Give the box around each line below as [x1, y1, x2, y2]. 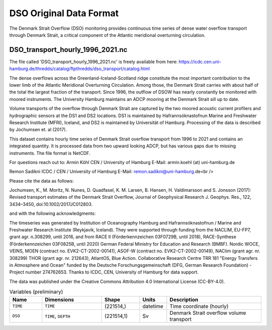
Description [169, 296, 198, 303]
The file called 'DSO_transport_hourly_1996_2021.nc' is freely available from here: [9, 59, 178, 65]
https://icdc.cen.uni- [178, 59, 222, 65]
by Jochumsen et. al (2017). [9, 127, 67, 133]
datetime [142, 303, 164, 310]
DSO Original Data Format [9, 8, 119, 19]
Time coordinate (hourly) [169, 303, 229, 310]
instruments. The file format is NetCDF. [9, 150, 91, 156]
